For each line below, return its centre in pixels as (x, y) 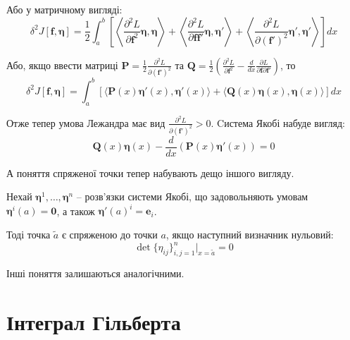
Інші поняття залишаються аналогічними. (95, 273)
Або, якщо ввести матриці (62, 65)
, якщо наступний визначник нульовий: (250, 235)
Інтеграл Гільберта (94, 321)
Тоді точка (29, 235)
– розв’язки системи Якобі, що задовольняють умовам (192, 196)
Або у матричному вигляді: (64, 9)
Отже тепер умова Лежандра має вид (86, 122)
